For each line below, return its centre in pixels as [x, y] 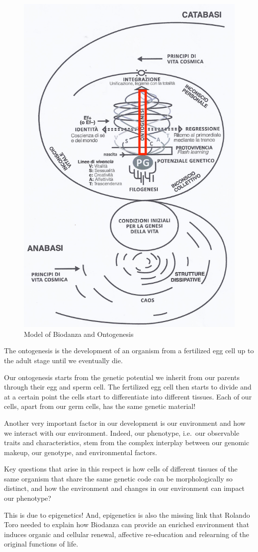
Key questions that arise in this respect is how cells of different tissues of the [121, 469]
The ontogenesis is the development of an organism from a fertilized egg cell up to [129, 351]
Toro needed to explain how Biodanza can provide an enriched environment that [127, 524]
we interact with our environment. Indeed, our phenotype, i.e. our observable [122, 433]
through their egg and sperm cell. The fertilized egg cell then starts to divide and [128, 387]
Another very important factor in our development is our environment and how [125, 423]
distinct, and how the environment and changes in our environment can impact [125, 488]
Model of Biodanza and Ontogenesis [79, 334]
